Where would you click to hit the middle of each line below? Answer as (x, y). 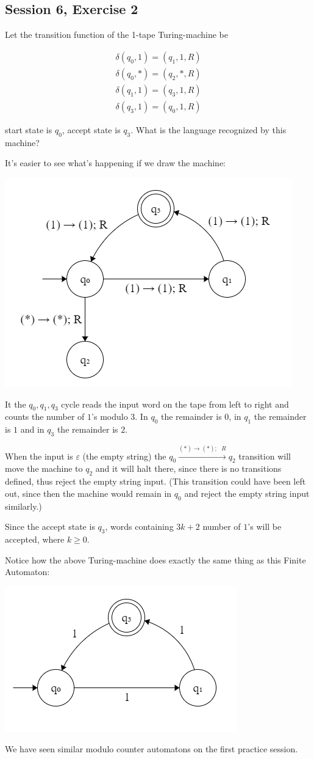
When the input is (39, 456)
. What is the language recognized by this (209, 129)
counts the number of (45, 416)
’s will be (265, 526)
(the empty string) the (124, 456)
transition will (265, 456)
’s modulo (110, 416)
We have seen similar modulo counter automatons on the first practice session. (152, 749)
